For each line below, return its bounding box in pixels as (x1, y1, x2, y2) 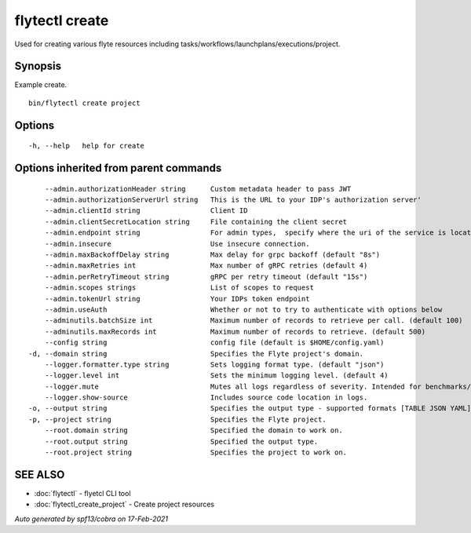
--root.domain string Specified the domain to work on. (44, 426, 343, 435)
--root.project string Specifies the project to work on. (44, 448, 348, 457)
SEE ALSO (14, 468, 65, 481)
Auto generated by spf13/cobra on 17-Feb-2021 (14, 514, 169, 524)
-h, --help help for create (28, 141, 145, 151)
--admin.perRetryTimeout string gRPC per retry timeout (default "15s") (44, 272, 368, 281)
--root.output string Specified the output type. (44, 436, 319, 446)
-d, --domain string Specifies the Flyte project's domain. (28, 349, 364, 358)
